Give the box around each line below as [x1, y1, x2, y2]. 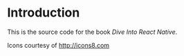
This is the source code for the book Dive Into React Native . [7, 28, 178, 36]
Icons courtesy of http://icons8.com [7, 41, 109, 49]
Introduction [7, 5, 80, 21]
